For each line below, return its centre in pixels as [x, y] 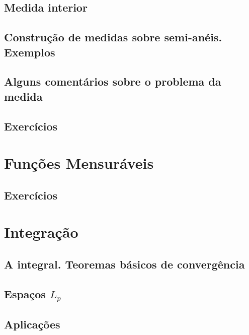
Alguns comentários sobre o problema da [113, 81]
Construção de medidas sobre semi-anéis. [113, 37]
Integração [41, 232]
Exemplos [30, 52]
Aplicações [32, 324]
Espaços [25, 293]
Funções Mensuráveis [79, 163]
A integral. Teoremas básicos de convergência [124, 264]
